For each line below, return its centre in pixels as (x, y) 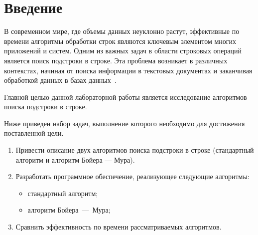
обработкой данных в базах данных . (60, 80)
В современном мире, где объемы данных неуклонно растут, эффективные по (122, 31)
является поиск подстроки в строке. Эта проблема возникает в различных (116, 60)
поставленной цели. (34, 133)
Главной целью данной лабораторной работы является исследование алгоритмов (126, 97)
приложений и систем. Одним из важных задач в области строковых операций (123, 51)
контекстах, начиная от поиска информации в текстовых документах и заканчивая (128, 70)
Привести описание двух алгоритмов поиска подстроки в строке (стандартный (135, 150)
